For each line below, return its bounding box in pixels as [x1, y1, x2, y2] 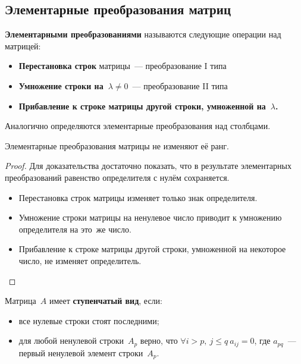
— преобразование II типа [132, 79, 228, 92]
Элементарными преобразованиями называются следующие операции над [5, 28, 281, 40]
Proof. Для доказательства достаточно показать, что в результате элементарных [5, 159, 291, 172]
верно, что [140, 334, 178, 347]
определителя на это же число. [18, 222, 131, 235]
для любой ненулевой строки [18, 334, 124, 347]
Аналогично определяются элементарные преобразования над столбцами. [5, 120, 271, 132]
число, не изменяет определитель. [18, 254, 142, 266]
